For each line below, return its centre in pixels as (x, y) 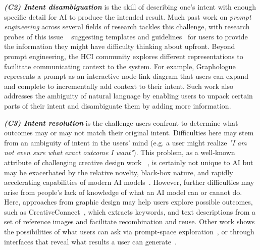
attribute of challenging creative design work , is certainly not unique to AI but (129, 162)
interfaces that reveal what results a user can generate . (90, 241)
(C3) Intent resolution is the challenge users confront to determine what (121, 122)
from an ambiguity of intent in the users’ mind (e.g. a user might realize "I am (125, 142)
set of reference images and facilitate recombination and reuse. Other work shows (129, 221)
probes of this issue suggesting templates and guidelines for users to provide (126, 36)
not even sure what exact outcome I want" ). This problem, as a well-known (120, 152)
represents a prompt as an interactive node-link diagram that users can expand (126, 76)
